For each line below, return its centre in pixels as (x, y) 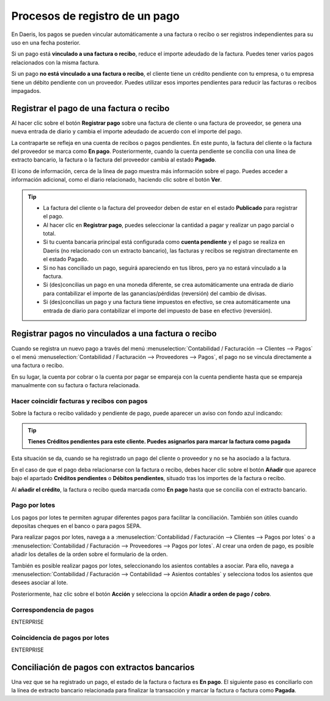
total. (50, 234)
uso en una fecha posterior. (46, 42)
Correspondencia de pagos (53, 610)
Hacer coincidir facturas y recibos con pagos (79, 401)
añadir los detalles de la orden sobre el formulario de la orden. (90, 554)
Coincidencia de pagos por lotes (60, 637)
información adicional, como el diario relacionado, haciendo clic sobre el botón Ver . (117, 180)
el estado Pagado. (66, 259)
